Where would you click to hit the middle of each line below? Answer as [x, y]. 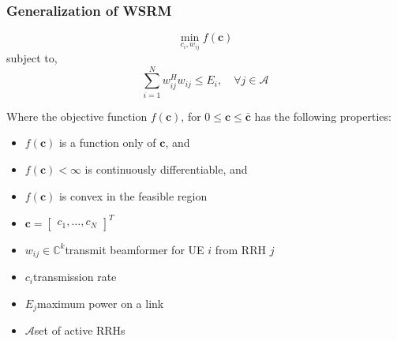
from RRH [240, 249]
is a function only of [107, 142]
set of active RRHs [80, 330]
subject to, [32, 58]
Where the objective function [77, 116]
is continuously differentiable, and [166, 169]
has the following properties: [323, 116]
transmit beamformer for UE [135, 249]
